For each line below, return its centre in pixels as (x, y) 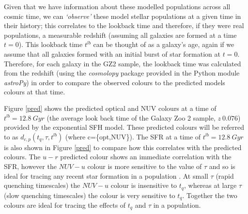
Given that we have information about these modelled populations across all (117, 6)
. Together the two (210, 195)
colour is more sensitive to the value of (145, 166)
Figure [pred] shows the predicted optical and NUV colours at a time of (110, 108)
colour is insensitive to (144, 185)
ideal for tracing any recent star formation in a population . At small (106, 176)
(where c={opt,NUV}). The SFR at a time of (133, 136)
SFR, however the (30, 166)
